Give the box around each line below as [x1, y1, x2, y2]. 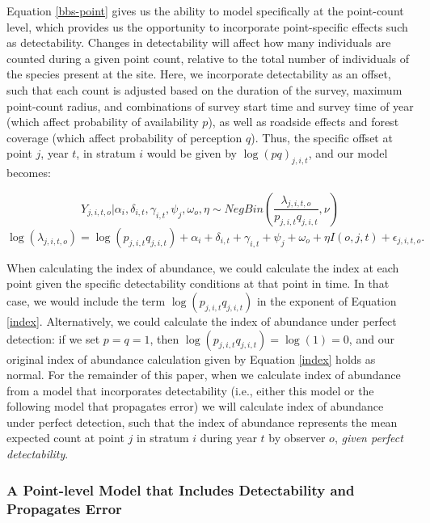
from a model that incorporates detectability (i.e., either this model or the [6, 382, 374, 399]
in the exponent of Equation [256, 292, 397, 309]
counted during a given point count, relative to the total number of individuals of [6, 49, 410, 66]
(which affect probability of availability [6, 113, 199, 130]
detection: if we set [6, 330, 100, 347]
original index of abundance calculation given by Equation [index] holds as [6, 350, 376, 367]
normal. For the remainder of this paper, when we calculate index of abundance [6, 366, 401, 383]
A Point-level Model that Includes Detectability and [6, 479, 355, 500]
